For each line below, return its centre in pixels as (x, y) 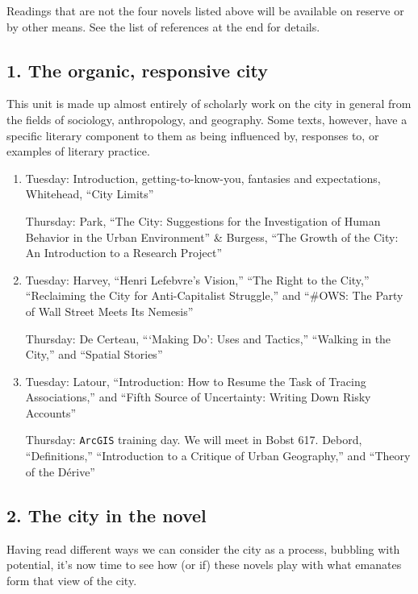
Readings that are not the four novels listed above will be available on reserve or (205, 10)
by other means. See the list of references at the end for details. (163, 26)
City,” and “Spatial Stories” (94, 354)
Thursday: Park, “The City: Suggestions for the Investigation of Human (203, 220)
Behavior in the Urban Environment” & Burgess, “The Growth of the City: (212, 237)
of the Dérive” (60, 471)
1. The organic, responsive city (138, 70)
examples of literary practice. (78, 151)
